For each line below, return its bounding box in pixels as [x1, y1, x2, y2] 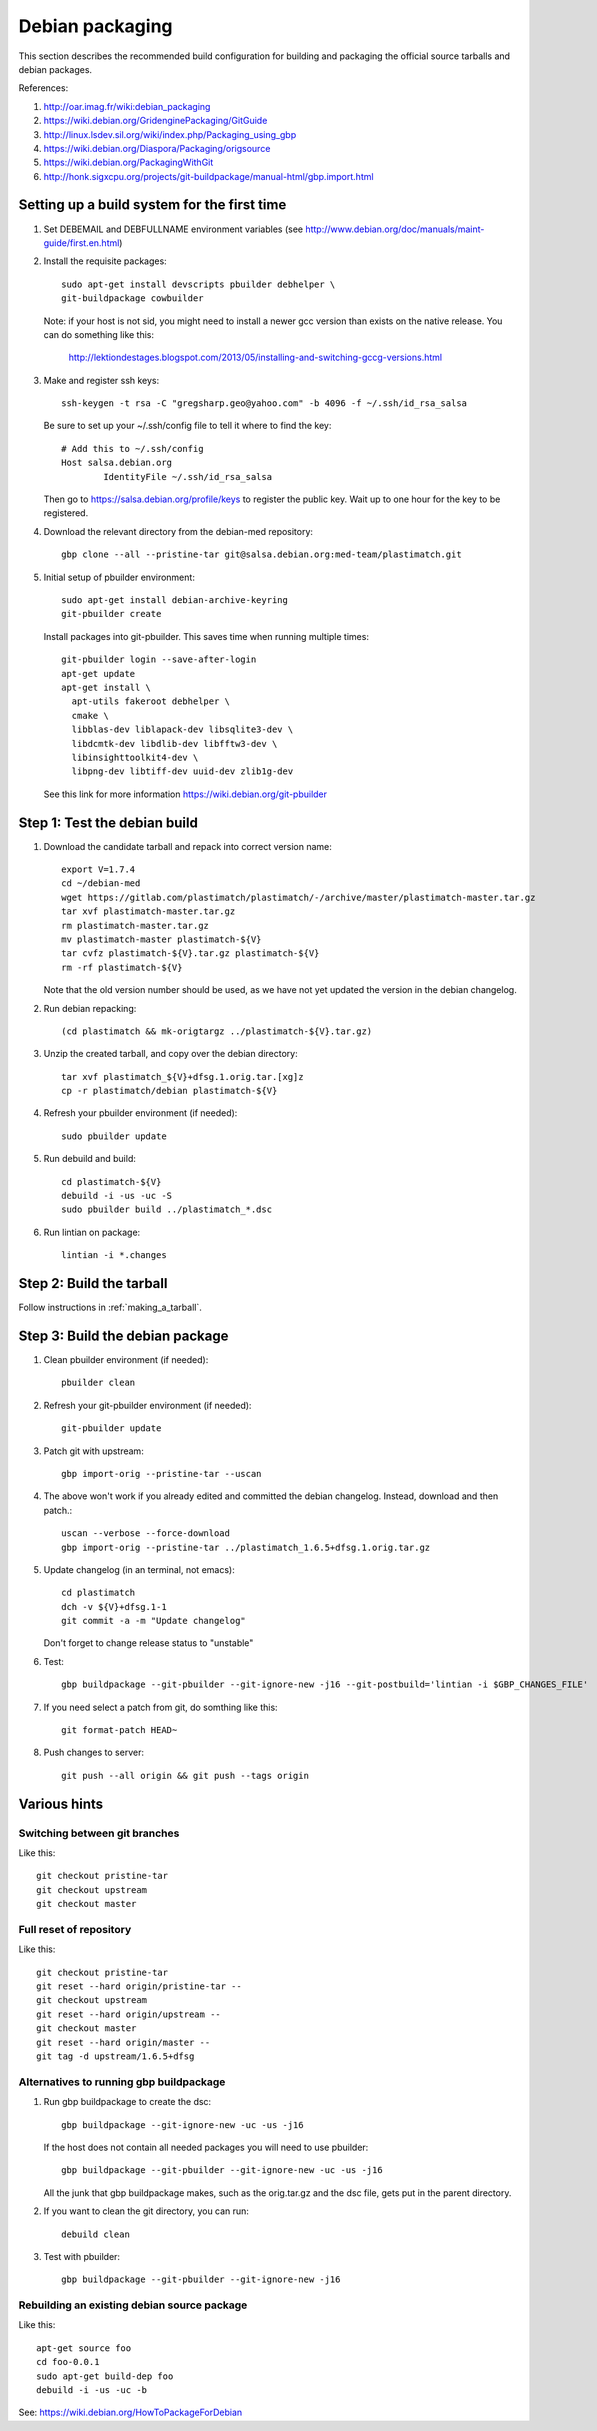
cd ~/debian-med [61, 878, 141, 889]
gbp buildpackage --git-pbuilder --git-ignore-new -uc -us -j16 [61, 2165, 384, 2176]
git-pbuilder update [61, 1423, 162, 1434]
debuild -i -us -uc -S [61, 1190, 173, 1202]
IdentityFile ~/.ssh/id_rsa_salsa [103, 471, 273, 482]
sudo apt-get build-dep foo [36, 2370, 174, 2382]
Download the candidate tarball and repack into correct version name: [43, 840, 332, 852]
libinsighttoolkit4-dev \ [71, 751, 199, 763]
